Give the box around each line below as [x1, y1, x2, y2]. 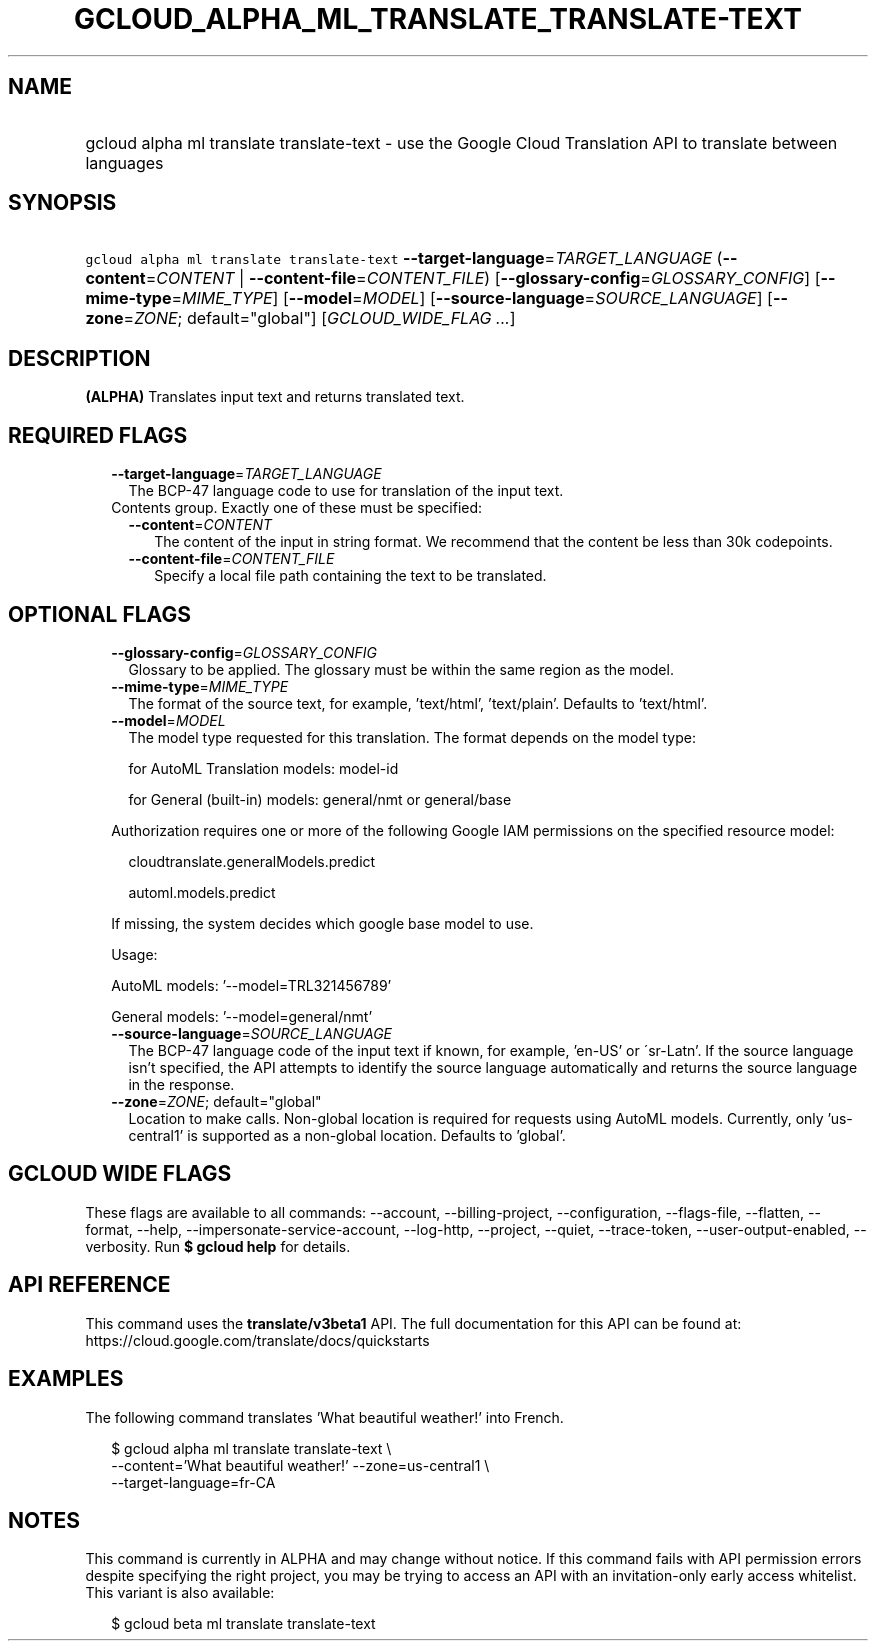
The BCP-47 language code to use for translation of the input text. [128, 482, 564, 500]
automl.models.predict [128, 883, 276, 901]
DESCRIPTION [8, 345, 151, 371]
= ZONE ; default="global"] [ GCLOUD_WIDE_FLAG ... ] [123, 308, 516, 329]
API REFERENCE [8, 1272, 171, 1298]
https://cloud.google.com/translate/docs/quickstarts [85, 1331, 430, 1349]
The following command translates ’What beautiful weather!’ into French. [85, 1408, 564, 1426]
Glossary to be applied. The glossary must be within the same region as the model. [128, 660, 674, 678]
